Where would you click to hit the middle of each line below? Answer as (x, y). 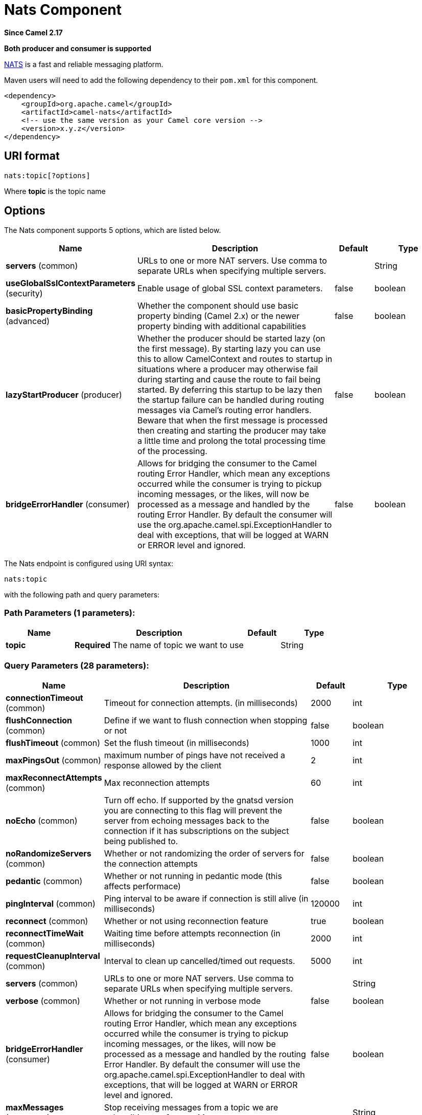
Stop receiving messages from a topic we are (191, 1107)
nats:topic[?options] (47, 175)
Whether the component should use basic (218, 306)
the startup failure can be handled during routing (231, 400)
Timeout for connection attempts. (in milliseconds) (201, 703)
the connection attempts (151, 863)
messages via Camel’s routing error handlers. (225, 410)
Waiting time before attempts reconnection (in (192, 933)
